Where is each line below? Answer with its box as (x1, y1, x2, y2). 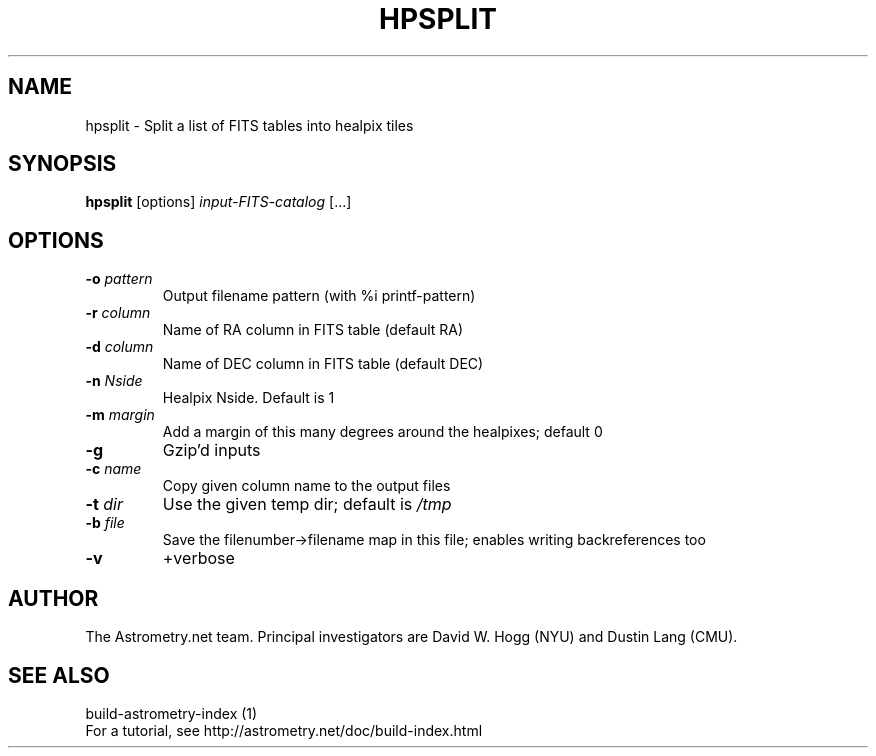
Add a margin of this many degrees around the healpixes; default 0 (162, 423, 603, 441)
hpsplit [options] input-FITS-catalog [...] (85, 193, 352, 211)
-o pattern (85, 270, 153, 288)
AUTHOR (8, 585, 99, 611)
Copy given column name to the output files (162, 477, 451, 495)
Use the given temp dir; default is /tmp (162, 494, 452, 515)
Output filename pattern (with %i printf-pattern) (162, 287, 476, 305)
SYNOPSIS (8, 151, 117, 177)
